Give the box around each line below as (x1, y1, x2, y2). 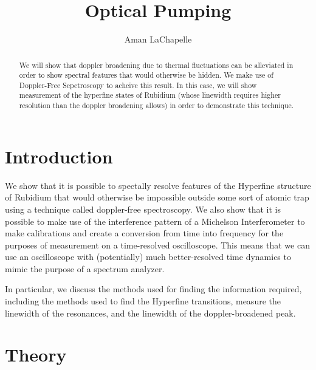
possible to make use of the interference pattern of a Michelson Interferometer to (5, 214, 305, 227)
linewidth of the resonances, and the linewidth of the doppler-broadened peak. (5, 306, 296, 319)
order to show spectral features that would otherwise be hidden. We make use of (19, 70, 273, 80)
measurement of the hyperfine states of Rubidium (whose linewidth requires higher (19, 90, 281, 100)
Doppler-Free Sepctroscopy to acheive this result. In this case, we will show (19, 80, 257, 90)
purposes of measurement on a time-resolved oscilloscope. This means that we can (5, 238, 310, 251)
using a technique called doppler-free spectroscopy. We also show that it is (5, 202, 281, 215)
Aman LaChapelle (124, 33, 192, 46)
